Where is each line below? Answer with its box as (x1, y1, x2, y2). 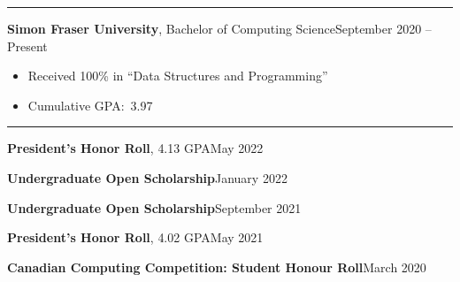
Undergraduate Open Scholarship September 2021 (7, 198, 302, 217)
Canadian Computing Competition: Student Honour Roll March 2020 (7, 257, 426, 276)
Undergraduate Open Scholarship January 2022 (7, 168, 287, 187)
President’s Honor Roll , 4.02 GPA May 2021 (7, 228, 264, 247)
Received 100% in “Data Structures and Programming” (27, 66, 328, 85)
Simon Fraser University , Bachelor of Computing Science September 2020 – (7, 19, 432, 37)
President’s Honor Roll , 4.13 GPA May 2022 (7, 139, 264, 157)
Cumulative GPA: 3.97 (27, 95, 153, 114)
